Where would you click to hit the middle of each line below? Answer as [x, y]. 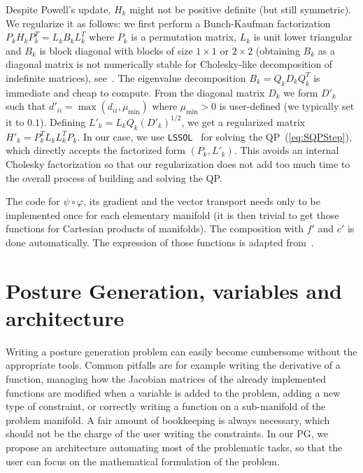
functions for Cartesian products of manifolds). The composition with [155, 228]
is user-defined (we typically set [287, 106]
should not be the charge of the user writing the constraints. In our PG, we [167, 433]
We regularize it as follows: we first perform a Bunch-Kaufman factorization [168, 23]
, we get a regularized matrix [243, 121]
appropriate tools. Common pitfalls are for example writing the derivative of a [173, 365]
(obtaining [278, 50]
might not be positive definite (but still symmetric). [240, 9]
